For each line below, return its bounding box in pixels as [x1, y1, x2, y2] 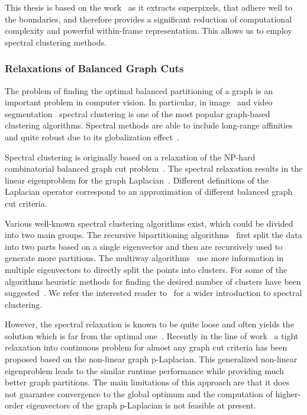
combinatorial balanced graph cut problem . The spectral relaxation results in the [5, 162, 303, 175]
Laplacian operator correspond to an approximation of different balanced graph [5, 185, 293, 198]
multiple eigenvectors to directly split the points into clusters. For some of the [5, 263, 287, 275]
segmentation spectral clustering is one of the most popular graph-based [5, 107, 270, 120]
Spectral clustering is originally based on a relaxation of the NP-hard [5, 150, 256, 163]
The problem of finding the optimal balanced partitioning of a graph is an [5, 84, 273, 96]
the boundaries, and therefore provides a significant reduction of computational [5, 12, 292, 25]
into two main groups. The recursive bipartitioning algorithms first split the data [5, 229, 302, 241]
